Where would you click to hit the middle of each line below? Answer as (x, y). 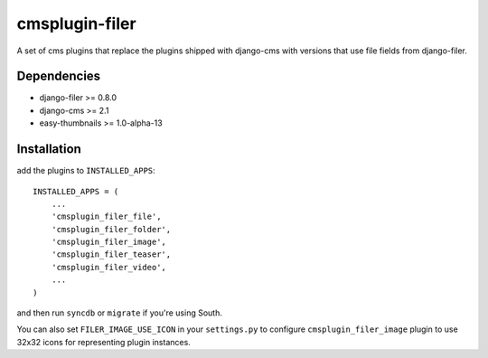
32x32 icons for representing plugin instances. (104, 342)
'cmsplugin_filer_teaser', (111, 254)
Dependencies (59, 76)
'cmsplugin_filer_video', (109, 267)
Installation (49, 149)
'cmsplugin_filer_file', (106, 217)
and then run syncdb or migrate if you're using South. (120, 313)
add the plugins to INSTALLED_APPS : (86, 171)
